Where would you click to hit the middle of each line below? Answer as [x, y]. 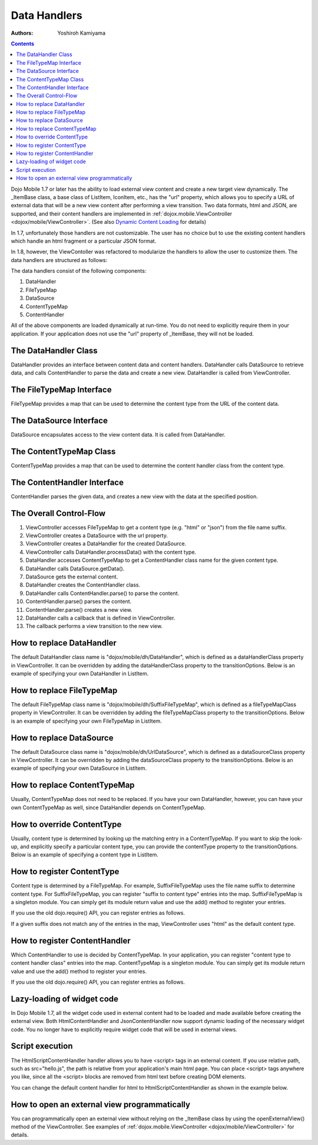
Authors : [22, 33]
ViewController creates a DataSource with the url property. [97, 535]
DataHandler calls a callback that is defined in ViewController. [100, 618]
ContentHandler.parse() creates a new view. [79, 610]
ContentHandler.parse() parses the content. [79, 601]
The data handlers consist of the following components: [79, 271]
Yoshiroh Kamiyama [82, 33]
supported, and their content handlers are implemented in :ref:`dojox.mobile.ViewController [122, 214]
